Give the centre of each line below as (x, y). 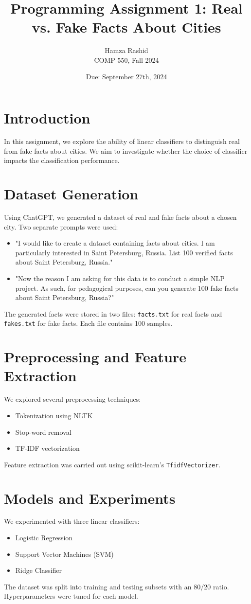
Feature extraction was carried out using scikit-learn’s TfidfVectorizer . (112, 464)
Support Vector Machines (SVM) (64, 554)
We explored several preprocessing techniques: (72, 399)
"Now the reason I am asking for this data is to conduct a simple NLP (120, 278)
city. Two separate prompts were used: (61, 226)
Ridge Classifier (39, 570)
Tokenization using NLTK (54, 415)
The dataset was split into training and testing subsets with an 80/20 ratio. (117, 586)
